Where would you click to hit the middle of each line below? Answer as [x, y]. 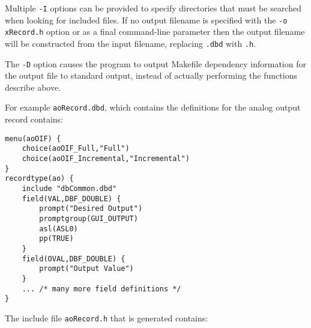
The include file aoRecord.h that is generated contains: [107, 317]
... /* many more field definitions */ [101, 289]
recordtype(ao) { [39, 179]
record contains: [34, 119]
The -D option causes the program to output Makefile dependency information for [155, 63]
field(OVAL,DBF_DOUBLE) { [74, 259]
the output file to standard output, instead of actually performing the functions [151, 75]
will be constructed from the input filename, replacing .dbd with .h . [131, 43]
